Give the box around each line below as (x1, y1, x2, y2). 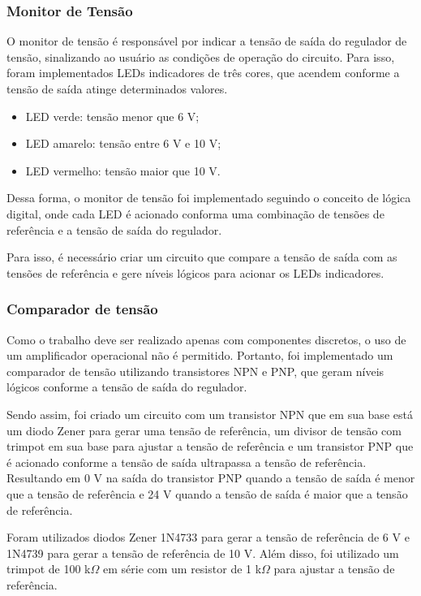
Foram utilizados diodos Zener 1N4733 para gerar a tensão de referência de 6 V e (6, 529, 410, 546)
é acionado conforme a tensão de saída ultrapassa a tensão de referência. (6, 453, 367, 470)
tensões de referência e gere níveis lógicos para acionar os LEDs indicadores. (6, 264, 384, 281)
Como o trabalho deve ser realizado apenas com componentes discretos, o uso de (6, 330, 406, 348)
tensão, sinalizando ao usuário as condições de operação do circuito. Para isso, (6, 48, 395, 65)
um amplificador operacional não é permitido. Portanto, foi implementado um (6, 347, 393, 364)
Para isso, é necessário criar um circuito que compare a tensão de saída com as (6, 248, 397, 266)
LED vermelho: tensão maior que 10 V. (25, 162, 221, 179)
